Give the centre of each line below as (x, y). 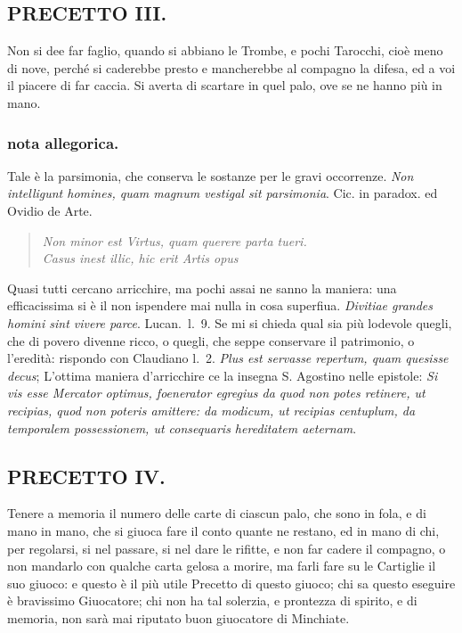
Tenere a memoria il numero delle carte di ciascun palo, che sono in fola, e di (217, 513)
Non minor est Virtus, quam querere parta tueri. (174, 240)
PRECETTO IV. (86, 476)
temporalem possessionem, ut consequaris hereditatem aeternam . (182, 427)
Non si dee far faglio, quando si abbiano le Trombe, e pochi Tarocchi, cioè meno (225, 50)
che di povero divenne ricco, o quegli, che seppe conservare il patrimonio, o (211, 340)
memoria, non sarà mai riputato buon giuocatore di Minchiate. (178, 617)
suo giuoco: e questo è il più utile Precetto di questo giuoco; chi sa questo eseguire (231, 583)
